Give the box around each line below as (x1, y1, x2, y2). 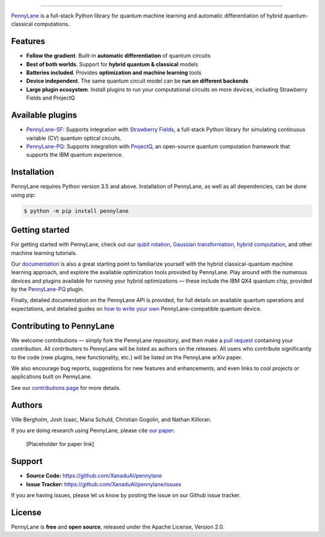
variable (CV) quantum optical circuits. (26, 134, 122, 142)
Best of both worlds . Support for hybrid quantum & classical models (26, 60, 199, 68)
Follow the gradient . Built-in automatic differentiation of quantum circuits (26, 52, 211, 60)
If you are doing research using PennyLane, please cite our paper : (11, 427, 175, 434)
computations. (34, 20, 70, 28)
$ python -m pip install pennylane (23, 207, 129, 214)
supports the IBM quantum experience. (26, 151, 123, 159)
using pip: (11, 191, 36, 198)
